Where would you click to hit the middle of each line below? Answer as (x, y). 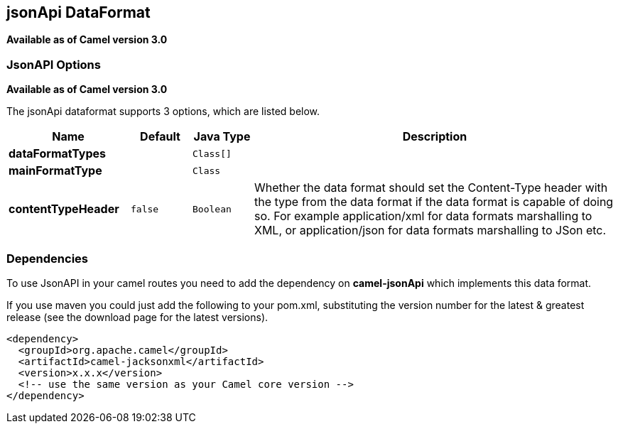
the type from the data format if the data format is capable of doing (434, 202)
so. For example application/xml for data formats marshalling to (423, 216)
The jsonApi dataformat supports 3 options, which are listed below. (163, 112)
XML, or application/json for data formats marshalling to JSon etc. (430, 230)
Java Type (222, 137)
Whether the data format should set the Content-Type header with (431, 188)
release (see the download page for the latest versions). (137, 317)
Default (160, 137)
